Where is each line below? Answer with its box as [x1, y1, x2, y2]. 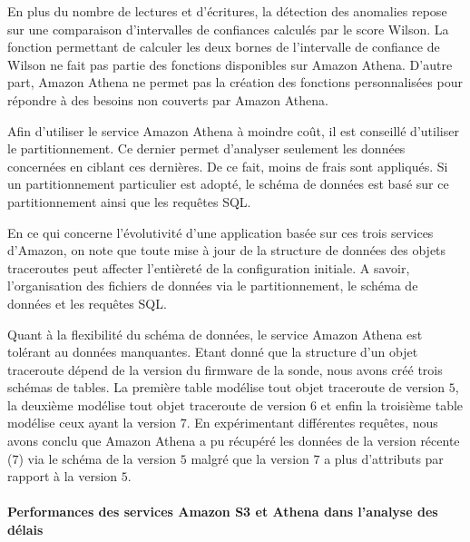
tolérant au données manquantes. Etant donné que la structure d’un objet [7, 342, 418, 361]
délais [7, 520, 44, 539]
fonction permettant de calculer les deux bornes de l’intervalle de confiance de [7, 37, 440, 56]
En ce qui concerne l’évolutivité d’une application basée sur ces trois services [7, 222, 434, 241]
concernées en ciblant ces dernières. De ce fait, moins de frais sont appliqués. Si [7, 156, 448, 175]
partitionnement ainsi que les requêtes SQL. [7, 192, 251, 211]
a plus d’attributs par [324, 448, 444, 468]
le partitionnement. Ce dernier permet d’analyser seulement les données [7, 139, 406, 158]
